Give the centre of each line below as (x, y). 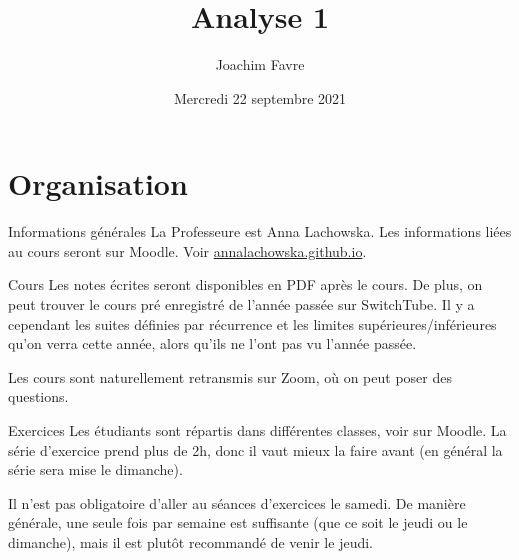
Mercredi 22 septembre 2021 (260, 97)
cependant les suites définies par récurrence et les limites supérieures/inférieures (252, 323)
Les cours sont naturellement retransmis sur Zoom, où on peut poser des (230, 376)
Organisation (98, 183)
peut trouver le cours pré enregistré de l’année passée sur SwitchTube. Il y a (241, 304)
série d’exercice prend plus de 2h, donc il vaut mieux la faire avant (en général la (255, 449)
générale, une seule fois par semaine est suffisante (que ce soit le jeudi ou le (238, 522)
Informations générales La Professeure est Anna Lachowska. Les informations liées (260, 231)
